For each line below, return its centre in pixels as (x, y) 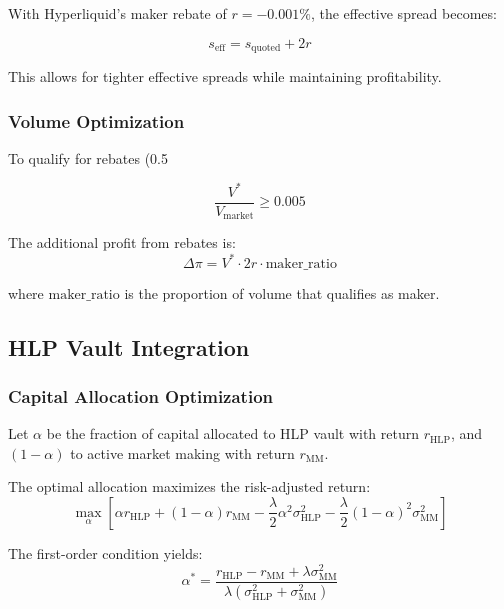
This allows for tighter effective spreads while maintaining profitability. (225, 76)
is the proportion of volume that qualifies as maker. (282, 292)
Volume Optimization (96, 120)
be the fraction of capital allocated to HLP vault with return (233, 433)
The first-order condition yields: (105, 552)
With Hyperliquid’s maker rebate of (117, 13)
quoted (266, 48)
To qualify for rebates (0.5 (88, 157)
